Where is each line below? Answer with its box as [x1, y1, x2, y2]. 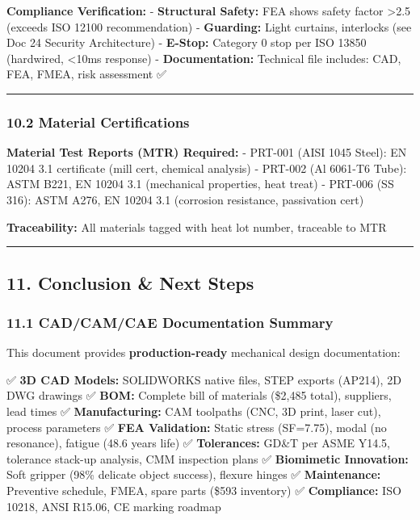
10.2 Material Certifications [6, 111, 190, 132]
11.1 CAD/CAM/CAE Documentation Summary [6, 312, 334, 332]
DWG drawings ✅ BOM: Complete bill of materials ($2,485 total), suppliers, [6, 387, 392, 404]
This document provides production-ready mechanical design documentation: [6, 344, 401, 361]
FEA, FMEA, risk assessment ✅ [6, 65, 166, 82]
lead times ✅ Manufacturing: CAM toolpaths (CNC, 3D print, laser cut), [6, 402, 381, 419]
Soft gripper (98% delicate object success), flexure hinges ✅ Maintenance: [6, 466, 381, 483]
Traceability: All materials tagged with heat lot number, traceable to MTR [6, 218, 387, 235]
